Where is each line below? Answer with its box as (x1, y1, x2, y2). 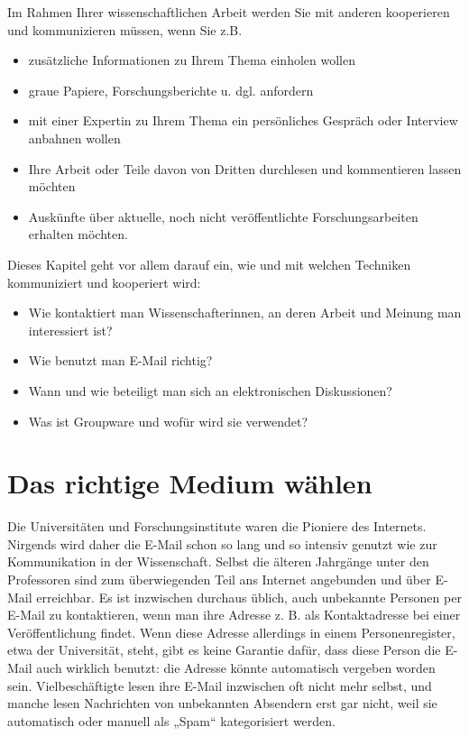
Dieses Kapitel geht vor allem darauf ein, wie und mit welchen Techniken (7, 254, 411, 273)
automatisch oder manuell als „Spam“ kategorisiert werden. (7, 711, 336, 730)
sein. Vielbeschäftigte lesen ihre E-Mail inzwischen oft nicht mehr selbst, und (7, 676, 432, 695)
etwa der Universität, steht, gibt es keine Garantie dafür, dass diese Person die (7, 640, 441, 659)
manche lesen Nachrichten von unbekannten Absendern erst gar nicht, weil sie (7, 694, 437, 713)
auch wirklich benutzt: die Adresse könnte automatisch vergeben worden (36, 658, 436, 676)
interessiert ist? (28, 320, 113, 339)
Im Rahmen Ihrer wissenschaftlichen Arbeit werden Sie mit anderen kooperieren (7, 3, 450, 21)
